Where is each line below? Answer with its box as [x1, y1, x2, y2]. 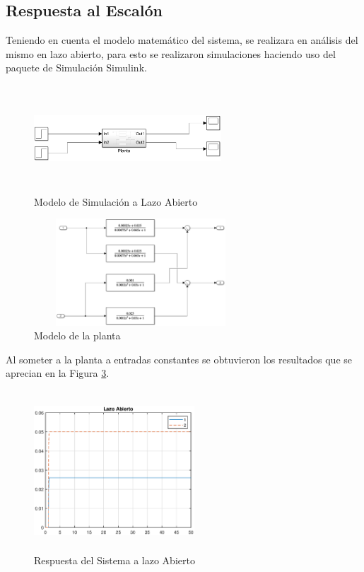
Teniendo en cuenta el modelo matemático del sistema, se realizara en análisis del [6, 33, 358, 47]
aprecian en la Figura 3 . [6, 366, 110, 380]
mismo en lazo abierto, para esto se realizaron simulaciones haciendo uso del [6, 46, 336, 61]
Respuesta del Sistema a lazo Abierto [34, 553, 195, 568]
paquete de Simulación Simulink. [6, 60, 147, 75]
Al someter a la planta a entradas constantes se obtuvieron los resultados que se [6, 351, 353, 366]
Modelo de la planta [34, 328, 121, 343]
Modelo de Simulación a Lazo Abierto [34, 194, 198, 209]
